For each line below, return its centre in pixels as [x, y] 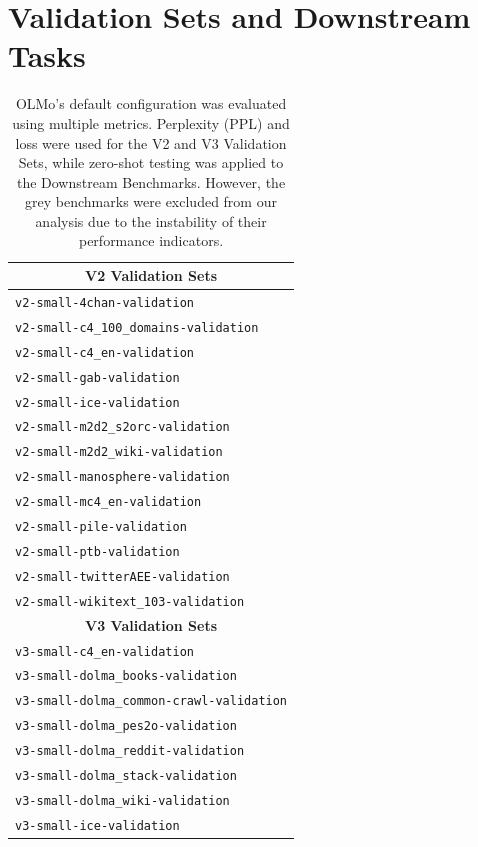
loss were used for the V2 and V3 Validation [151, 142]
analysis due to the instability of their [151, 220]
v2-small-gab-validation [97, 377]
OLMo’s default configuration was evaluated [151, 103]
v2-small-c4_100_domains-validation [137, 327]
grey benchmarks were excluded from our [151, 201]
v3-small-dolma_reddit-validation [130, 751]
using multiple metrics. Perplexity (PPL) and [151, 122]
